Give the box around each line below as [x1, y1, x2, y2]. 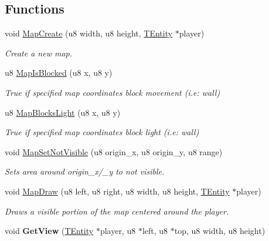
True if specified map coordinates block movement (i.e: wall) [5, 86, 220, 98]
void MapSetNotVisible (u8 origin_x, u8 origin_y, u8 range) [5, 145, 223, 158]
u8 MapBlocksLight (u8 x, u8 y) [5, 106, 121, 118]
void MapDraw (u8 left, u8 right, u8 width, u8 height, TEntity [5, 185, 230, 197]
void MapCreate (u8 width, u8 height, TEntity [5, 27, 173, 39]
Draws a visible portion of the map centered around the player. [5, 205, 229, 217]
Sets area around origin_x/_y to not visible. [5, 165, 165, 178]
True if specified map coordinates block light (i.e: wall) [5, 126, 199, 138]
